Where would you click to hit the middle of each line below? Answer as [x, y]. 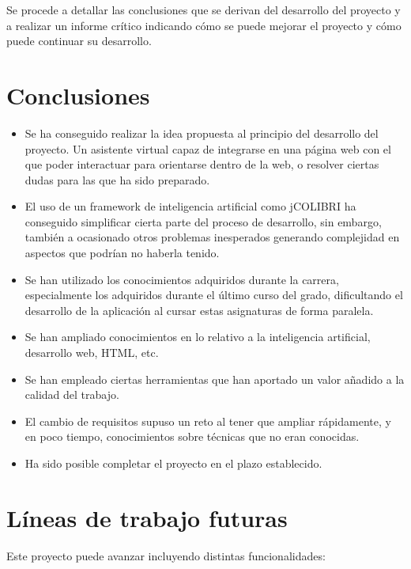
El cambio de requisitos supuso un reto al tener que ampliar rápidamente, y [208, 421]
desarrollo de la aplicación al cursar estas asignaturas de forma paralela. [199, 310]
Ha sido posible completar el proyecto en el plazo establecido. [173, 463]
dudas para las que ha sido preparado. [117, 179]
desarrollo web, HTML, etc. [92, 353]
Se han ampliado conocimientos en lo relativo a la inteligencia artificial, [198, 337]
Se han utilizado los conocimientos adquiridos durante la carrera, [182, 279]
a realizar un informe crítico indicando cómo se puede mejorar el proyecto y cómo [204, 25]
